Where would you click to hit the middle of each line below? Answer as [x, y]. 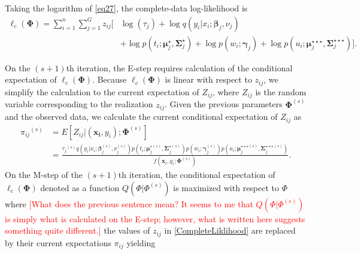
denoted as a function [80, 187]
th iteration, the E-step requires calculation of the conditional [179, 67]
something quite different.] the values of [78, 230]
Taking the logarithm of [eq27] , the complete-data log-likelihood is [126, 8]
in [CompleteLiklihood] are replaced [230, 230]
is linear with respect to [208, 79]
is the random [281, 91]
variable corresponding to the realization [79, 104]
